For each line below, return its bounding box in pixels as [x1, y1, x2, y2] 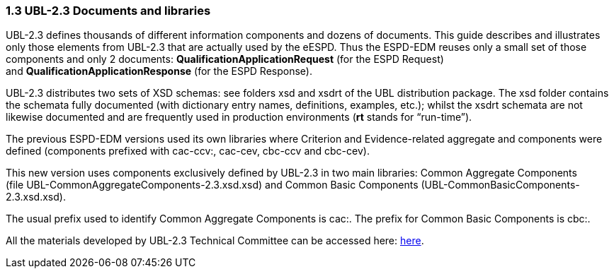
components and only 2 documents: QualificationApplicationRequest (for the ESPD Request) [6, 53, 444, 66]
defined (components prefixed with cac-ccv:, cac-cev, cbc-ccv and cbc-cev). [6, 145, 370, 157]
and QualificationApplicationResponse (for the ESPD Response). [6, 65, 312, 78]
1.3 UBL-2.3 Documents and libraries [6, 4, 211, 18]
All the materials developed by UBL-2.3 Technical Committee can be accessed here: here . [6, 234, 424, 247]
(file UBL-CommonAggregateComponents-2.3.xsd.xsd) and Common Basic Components [6, 179, 419, 191]
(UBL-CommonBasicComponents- [421, 179, 580, 191]
